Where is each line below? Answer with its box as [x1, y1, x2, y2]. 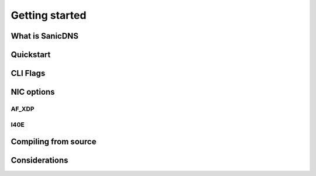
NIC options [11, 87, 55, 97]
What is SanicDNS [11, 31, 79, 41]
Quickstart [11, 50, 51, 60]
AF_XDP [11, 105, 35, 113]
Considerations [11, 156, 68, 165]
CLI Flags [11, 68, 46, 78]
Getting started [11, 9, 87, 22]
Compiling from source [11, 137, 97, 147]
